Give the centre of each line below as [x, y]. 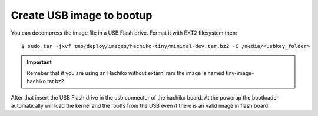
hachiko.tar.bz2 [46, 81]
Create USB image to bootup [82, 15]
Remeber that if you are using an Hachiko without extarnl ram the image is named [126, 73]
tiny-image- [240, 73]
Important [39, 62]
